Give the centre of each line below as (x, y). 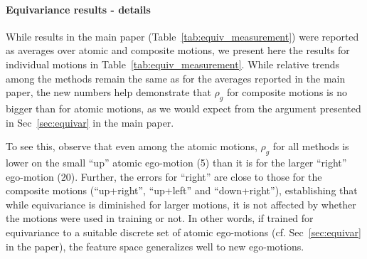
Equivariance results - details (78, 9)
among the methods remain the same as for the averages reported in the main (176, 78)
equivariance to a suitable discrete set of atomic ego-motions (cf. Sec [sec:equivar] (183, 232)
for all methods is (311, 146)
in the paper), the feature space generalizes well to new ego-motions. (155, 246)
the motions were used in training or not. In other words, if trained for (160, 218)
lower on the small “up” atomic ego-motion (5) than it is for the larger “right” (176, 162)
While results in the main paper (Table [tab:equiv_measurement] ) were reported (182, 36)
